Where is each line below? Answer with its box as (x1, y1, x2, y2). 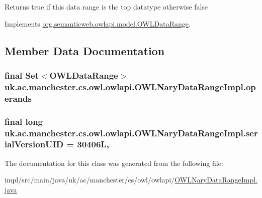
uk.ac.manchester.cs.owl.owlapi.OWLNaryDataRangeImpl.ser (5, 126, 258, 139)
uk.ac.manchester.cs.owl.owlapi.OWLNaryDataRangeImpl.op (5, 80, 256, 93)
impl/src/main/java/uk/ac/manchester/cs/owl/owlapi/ (5, 174, 175, 185)
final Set (5, 69, 39, 81)
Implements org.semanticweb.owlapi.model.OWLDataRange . (5, 18, 191, 29)
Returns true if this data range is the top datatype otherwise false (5, 2, 208, 12)
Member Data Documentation (5, 43, 165, 58)
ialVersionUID (5, 138, 64, 150)
